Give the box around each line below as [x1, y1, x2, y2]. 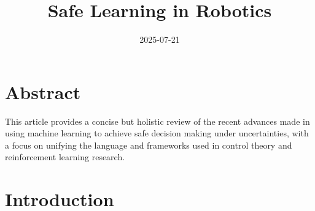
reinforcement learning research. [5, 150, 125, 163]
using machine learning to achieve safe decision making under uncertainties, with [5, 127, 309, 139]
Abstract [5, 79, 81, 104]
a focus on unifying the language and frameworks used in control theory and [5, 138, 292, 151]
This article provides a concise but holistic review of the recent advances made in [5, 114, 310, 127]
